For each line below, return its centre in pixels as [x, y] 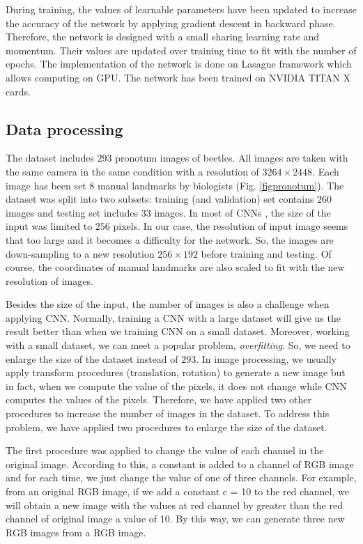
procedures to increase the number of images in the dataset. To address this [168, 413]
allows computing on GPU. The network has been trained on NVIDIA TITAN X [178, 77]
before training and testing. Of [266, 253]
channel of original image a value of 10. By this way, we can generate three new [175, 519]
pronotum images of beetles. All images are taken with [232, 158]
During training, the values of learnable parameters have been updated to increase [181, 9]
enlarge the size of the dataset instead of [92, 358]
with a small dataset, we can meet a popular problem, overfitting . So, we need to [178, 345]
